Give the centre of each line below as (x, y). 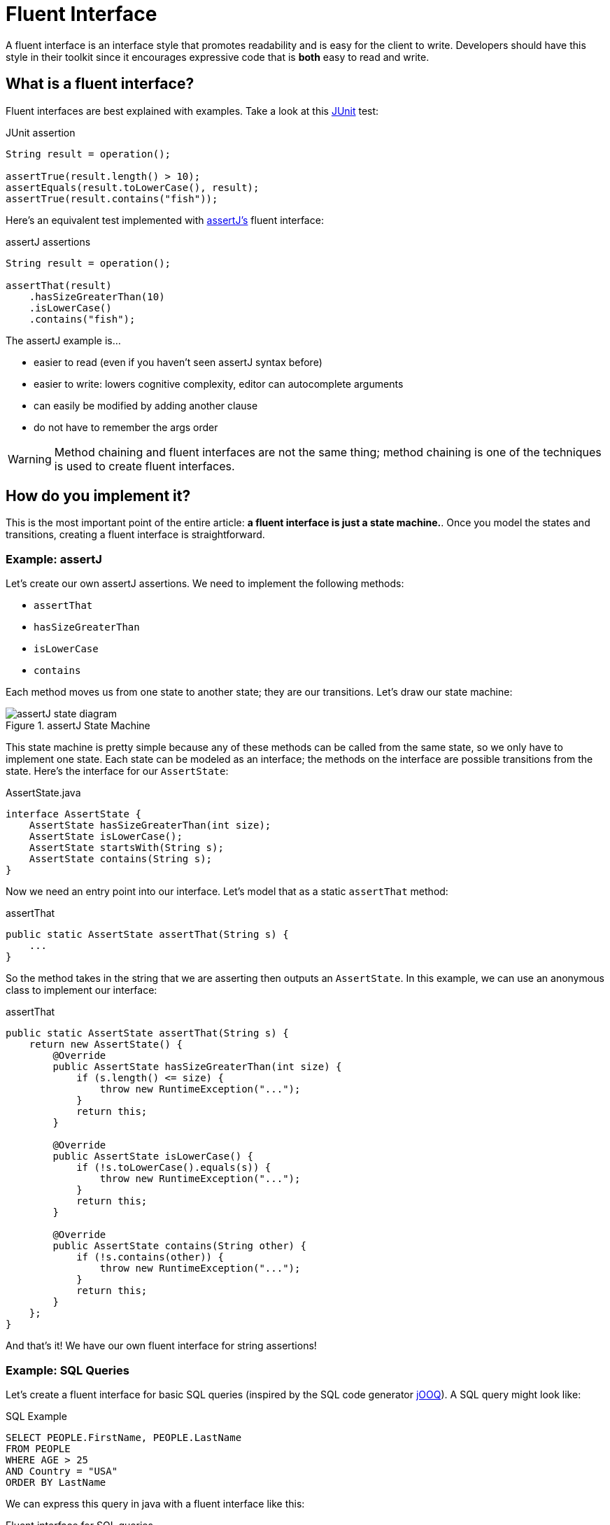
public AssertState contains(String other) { (179, 1246)
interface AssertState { (73, 814)
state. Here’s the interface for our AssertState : (117, 771)
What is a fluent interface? (100, 84)
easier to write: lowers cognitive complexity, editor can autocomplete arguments (219, 384)
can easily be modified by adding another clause (146, 405)
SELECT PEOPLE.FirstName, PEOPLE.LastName (124, 1437)
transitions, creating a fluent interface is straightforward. (135, 535)
